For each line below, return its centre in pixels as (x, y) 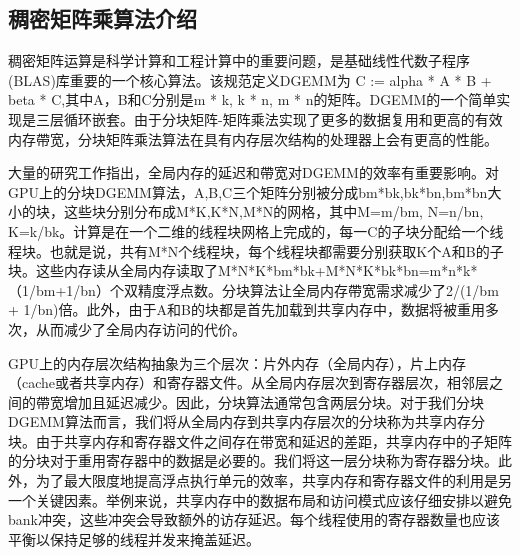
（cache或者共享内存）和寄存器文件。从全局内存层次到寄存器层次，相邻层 (249, 382)
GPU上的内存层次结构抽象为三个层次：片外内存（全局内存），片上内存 (237, 362)
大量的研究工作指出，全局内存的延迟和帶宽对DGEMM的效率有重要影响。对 (253, 172)
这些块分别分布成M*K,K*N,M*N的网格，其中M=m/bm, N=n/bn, (273, 211)
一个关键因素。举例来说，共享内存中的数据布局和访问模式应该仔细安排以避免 (260, 499)
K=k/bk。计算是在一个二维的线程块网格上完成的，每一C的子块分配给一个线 (256, 230)
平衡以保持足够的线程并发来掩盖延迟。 (134, 538)
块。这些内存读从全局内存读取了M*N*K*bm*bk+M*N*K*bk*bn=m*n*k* (243, 270)
